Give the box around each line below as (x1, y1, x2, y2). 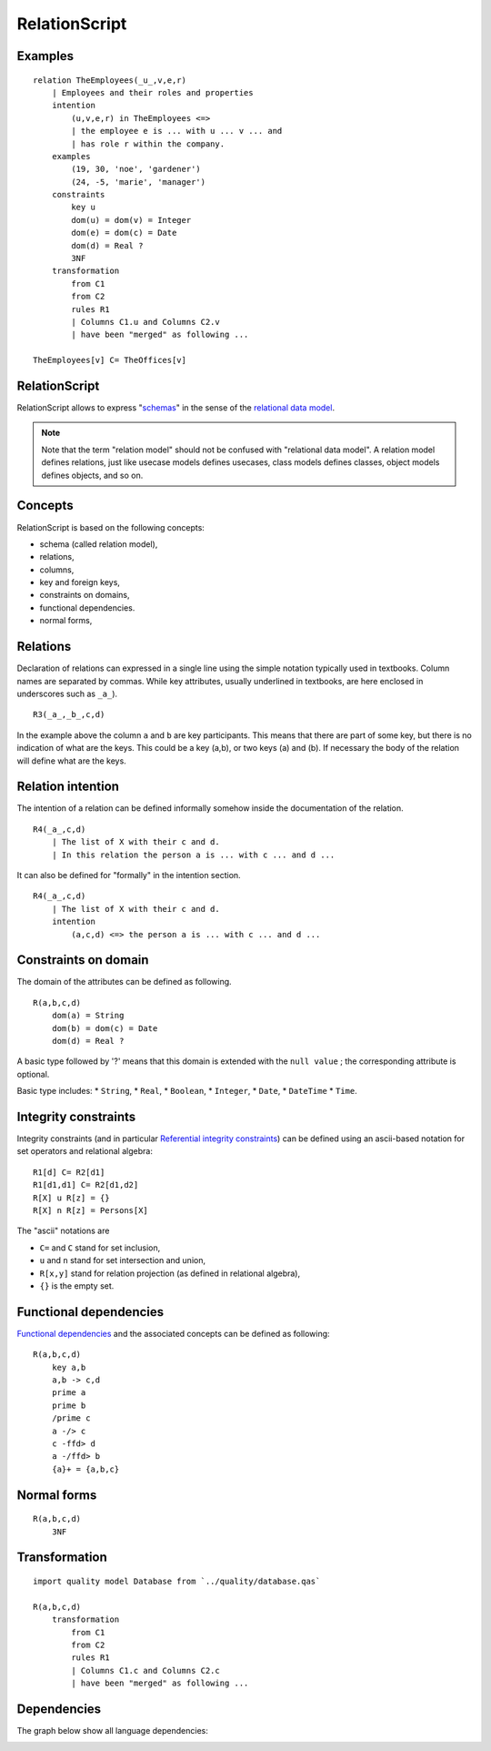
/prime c (51, 1413, 91, 1423)
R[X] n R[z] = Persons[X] (33, 1206, 149, 1216)
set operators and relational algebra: (16, 1146, 154, 1157)
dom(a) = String (51, 1010, 125, 1021)
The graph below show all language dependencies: (16, 1726, 209, 1736)
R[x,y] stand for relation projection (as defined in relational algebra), (39, 1268, 300, 1279)
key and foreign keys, (39, 577, 120, 588)
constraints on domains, (39, 590, 130, 601)
